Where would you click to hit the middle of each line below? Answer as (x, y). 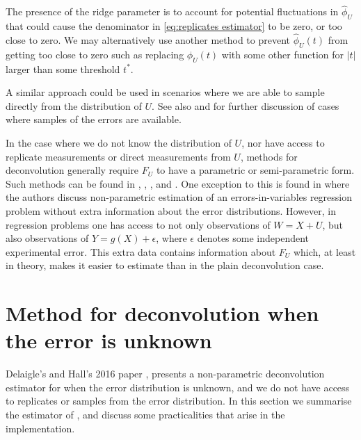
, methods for (269, 156)
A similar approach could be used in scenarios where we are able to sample (165, 92)
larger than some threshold (63, 68)
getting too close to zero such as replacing (95, 54)
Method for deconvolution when (162, 313)
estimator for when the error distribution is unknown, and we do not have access (178, 387)
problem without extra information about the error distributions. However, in (171, 210)
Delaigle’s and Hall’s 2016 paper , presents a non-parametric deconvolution (165, 374)
